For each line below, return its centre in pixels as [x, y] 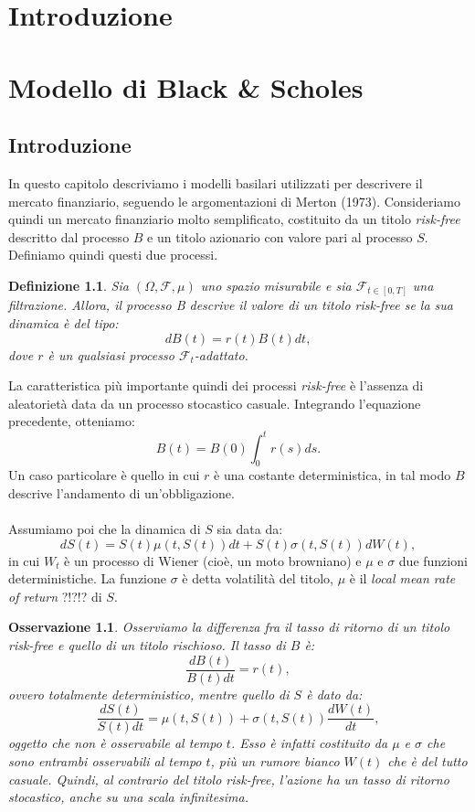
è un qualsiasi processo [111, 354]
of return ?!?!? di [55, 596]
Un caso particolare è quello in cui [104, 475]
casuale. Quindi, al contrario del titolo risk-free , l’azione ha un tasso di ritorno [229, 779]
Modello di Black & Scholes [186, 86]
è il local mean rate [402, 578]
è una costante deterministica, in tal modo [332, 475]
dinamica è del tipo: [63, 323]
